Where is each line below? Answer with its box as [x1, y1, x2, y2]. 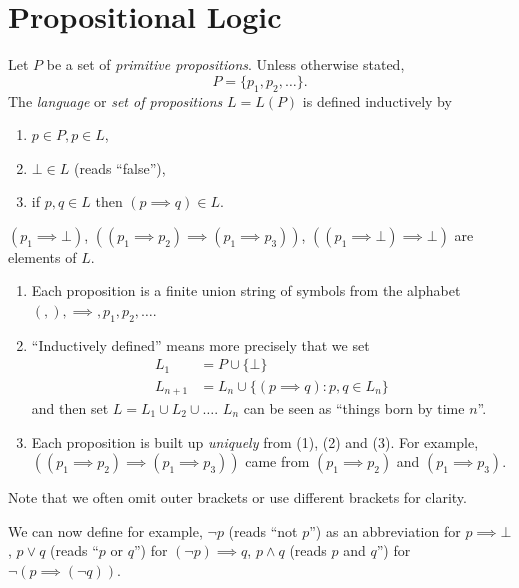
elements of [8, 246, 77, 267]
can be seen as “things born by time [243, 397, 465, 418]
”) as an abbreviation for [309, 520, 461, 541]
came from [245, 451, 310, 472]
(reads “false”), [74, 157, 166, 178]
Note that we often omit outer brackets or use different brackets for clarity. [8, 487, 467, 508]
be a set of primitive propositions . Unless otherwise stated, [46, 54, 405, 75]
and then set [31, 397, 109, 418]
